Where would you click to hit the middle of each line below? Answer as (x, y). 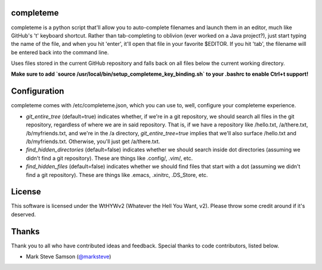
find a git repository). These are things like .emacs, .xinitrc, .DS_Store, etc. (117, 175)
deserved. (24, 214)
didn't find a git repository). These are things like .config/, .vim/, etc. (109, 158)
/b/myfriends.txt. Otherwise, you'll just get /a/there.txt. (93, 141)
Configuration (38, 91)
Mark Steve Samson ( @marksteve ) (69, 257)
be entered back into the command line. (60, 52)
